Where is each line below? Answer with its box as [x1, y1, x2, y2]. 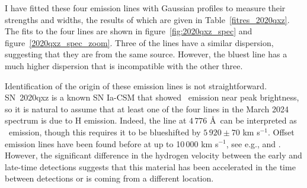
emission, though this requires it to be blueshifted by [8, 125, 201, 138]
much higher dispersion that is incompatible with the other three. [5, 59, 243, 72]
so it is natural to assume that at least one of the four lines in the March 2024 [5, 102, 289, 115]
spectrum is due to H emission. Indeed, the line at [5, 114, 187, 127]
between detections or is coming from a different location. [5, 172, 214, 184]
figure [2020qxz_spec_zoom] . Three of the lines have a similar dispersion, [5, 36, 274, 48]
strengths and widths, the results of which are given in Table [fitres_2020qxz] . [5, 13, 290, 25]
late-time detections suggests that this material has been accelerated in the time [5, 160, 296, 173]
